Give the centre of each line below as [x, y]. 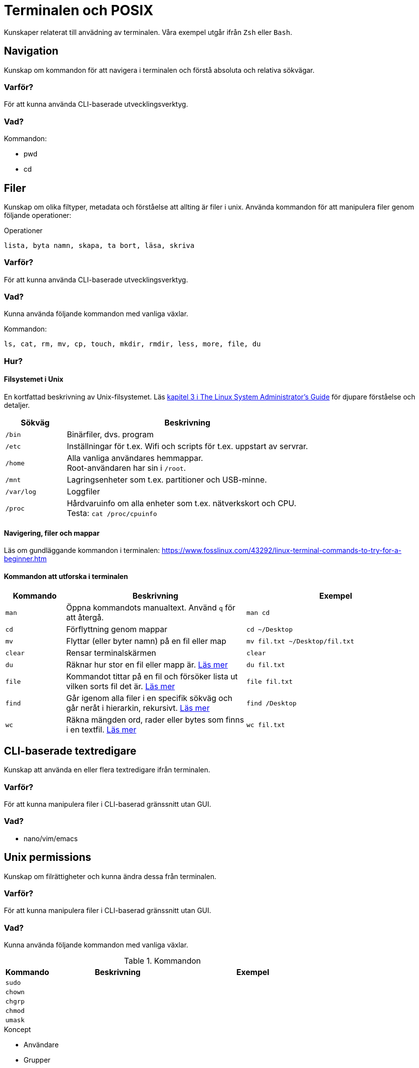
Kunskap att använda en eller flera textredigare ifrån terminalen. [107, 770]
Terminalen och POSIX [79, 10]
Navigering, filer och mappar [52, 533]
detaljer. [17, 405]
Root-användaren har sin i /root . [126, 468]
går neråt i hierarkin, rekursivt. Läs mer [138, 708]
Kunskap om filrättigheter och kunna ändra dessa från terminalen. [110, 876]
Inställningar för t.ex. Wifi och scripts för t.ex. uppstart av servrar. [187, 446]
